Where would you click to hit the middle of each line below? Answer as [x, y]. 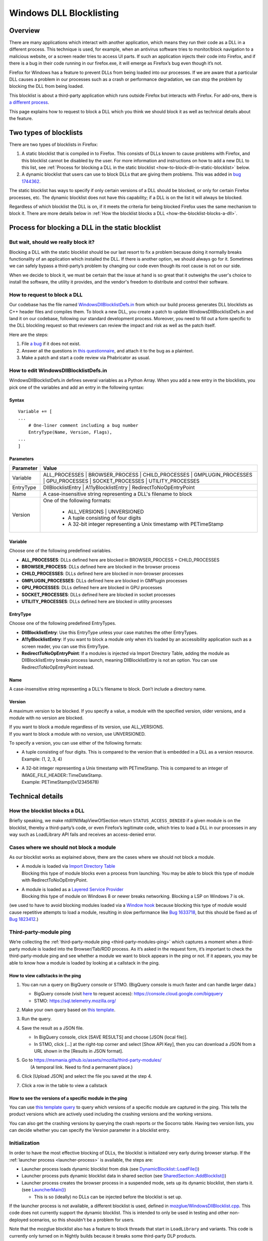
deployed [19, 1220]
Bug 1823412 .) [24, 919]
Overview [25, 31]
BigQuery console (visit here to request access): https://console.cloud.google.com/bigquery [128, 994]
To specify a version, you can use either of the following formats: [76, 743]
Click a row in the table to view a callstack [65, 1085]
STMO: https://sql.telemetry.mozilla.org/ [75, 1001]
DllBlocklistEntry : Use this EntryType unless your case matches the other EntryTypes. [110, 632]
